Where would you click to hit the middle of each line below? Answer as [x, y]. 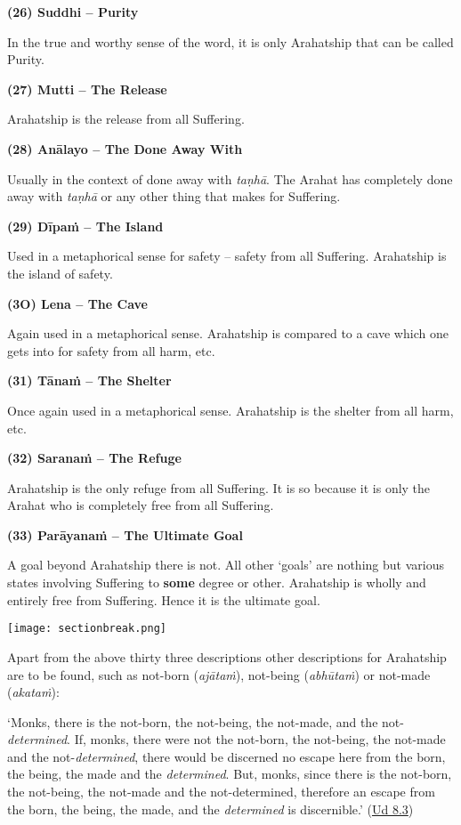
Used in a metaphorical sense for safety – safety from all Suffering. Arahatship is [227, 256]
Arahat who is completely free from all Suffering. [141, 505]
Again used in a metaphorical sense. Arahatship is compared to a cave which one [228, 333]
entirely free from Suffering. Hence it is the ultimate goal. [164, 599]
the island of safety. [60, 273]
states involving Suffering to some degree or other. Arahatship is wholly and [217, 582]
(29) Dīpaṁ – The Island [85, 226]
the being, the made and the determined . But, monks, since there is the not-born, [230, 774]
